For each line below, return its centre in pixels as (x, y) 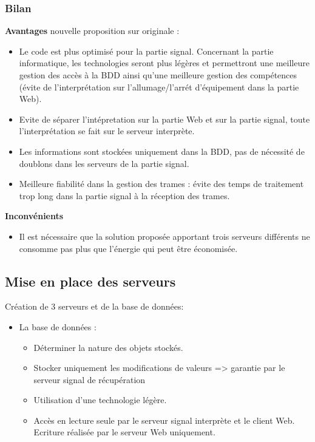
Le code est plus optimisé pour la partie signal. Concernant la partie (146, 51)
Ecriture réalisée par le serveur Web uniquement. (124, 432)
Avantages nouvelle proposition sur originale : (92, 31)
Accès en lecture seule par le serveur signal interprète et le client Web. (164, 420)
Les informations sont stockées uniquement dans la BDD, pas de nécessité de (162, 151)
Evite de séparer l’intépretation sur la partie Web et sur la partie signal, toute (164, 119)
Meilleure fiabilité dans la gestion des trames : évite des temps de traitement (161, 184)
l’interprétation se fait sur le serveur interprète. (107, 131)
